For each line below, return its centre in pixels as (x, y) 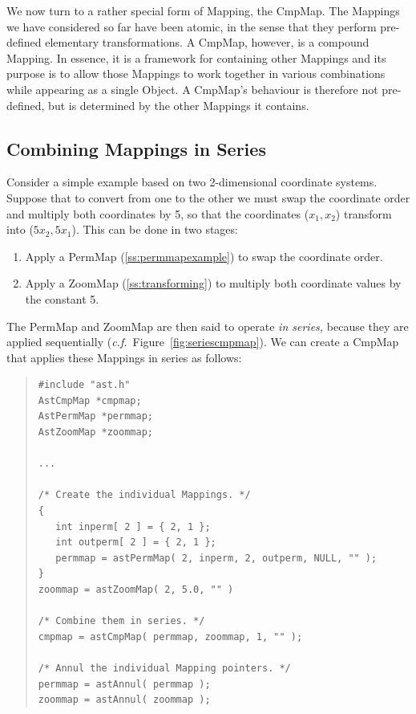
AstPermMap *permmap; (95, 416)
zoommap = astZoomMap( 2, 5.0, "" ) (136, 590)
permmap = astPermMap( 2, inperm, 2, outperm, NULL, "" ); (216, 558)
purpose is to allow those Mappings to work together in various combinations (196, 73)
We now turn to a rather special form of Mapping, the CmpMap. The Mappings (203, 10)
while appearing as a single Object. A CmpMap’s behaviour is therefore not (192, 89)
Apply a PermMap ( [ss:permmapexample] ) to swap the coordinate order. (204, 256)
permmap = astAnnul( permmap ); (124, 684)
